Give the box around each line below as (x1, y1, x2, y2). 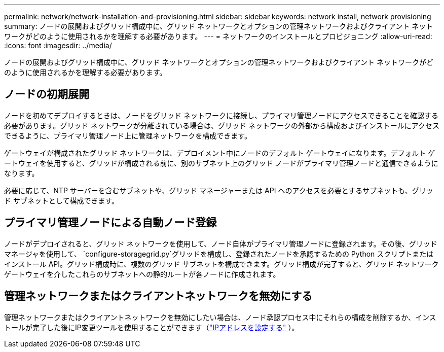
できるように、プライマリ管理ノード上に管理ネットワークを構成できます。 (4, 131, 251, 140)
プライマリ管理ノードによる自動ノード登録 (4, 216, 217, 229)
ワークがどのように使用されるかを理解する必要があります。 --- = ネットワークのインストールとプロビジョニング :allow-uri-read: (4, 32, 432, 41)
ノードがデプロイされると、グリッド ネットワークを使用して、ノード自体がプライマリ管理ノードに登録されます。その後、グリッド (4, 239, 437, 248)
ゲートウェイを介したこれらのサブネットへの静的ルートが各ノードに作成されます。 (4, 269, 280, 278)
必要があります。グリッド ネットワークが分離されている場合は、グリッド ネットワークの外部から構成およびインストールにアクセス (4, 121, 440, 130)
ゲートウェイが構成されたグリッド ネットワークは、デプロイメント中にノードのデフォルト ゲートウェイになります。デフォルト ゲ (4, 148, 435, 157)
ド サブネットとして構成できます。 (4, 196, 119, 205)
